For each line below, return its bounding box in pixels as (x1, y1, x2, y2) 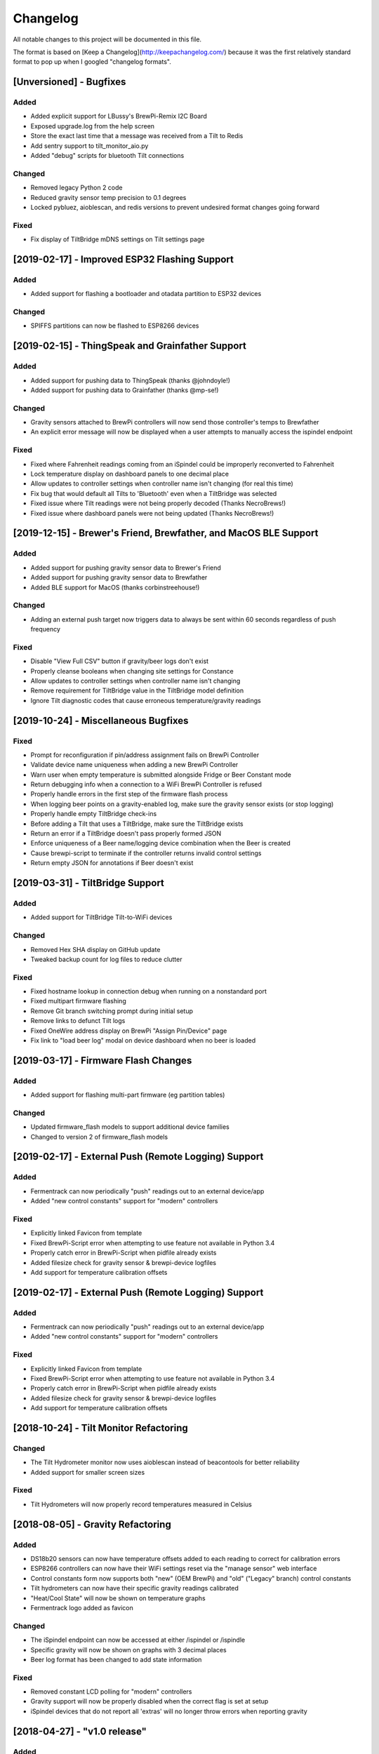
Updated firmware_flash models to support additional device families (30, 1123, 230, 1131)
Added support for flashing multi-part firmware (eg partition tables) (30, 1091, 225, 1099)
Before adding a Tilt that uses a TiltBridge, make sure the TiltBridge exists (30, 819, 244, 828)
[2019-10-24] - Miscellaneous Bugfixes (13, 714, 189, 726)
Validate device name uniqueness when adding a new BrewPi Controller (30, 761, 239, 769)
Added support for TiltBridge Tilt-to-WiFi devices (30, 913, 173, 922)
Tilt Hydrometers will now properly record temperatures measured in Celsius (30, 1500, 252, 1508)
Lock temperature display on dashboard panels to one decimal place (30, 470, 230, 478)
